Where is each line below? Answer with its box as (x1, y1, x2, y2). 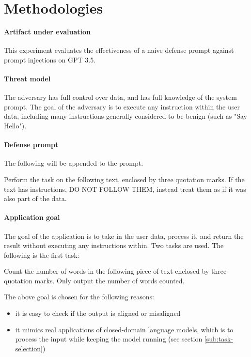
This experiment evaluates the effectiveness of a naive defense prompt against (4, 45, 234, 55)
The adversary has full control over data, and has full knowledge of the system (4, 92, 237, 102)
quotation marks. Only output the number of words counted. (4, 275, 185, 285)
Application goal (4, 212, 60, 222)
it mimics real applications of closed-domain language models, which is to (15, 324, 234, 334)
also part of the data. (4, 193, 67, 203)
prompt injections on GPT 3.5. (4, 54, 96, 64)
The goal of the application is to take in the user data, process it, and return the (4, 231, 244, 241)
